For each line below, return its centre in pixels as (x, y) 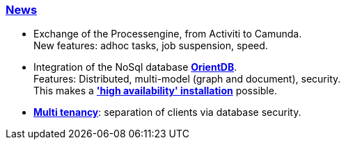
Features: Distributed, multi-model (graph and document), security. (187, 79)
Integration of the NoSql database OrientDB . (135, 67)
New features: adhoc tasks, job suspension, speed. (151, 46)
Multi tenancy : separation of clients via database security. (167, 112)
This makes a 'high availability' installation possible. (155, 91)
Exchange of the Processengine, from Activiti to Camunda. (168, 34)
